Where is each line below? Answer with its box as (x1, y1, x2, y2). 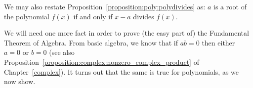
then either (202, 37, 235, 47)
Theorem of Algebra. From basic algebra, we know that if (4, 37, 178, 47)
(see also (49, 47, 75, 57)
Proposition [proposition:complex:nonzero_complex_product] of (4, 56, 199, 67)
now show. (4, 76, 36, 87)
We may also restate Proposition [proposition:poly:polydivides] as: (4, 1, 206, 11)
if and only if (73, 11, 113, 21)
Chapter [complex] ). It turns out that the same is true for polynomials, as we (4, 66, 239, 77)
